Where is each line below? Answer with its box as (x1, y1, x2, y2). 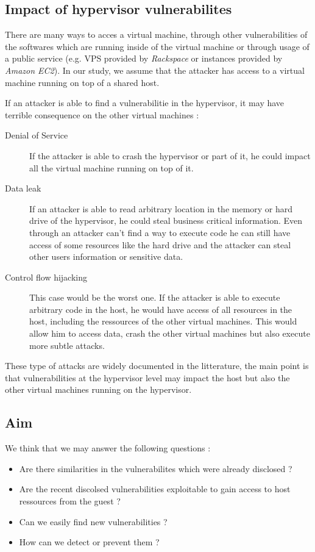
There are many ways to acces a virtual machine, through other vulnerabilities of (5, 28, 308, 41)
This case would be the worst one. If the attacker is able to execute (29, 291, 280, 304)
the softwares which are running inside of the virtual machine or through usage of (5, 40, 310, 52)
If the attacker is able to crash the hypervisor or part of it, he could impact (29, 149, 311, 162)
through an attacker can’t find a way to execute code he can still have (29, 226, 291, 238)
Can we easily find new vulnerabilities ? (19, 515, 168, 528)
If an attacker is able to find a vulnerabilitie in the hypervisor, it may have (5, 96, 285, 109)
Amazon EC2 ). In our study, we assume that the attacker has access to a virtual (5, 63, 305, 76)
